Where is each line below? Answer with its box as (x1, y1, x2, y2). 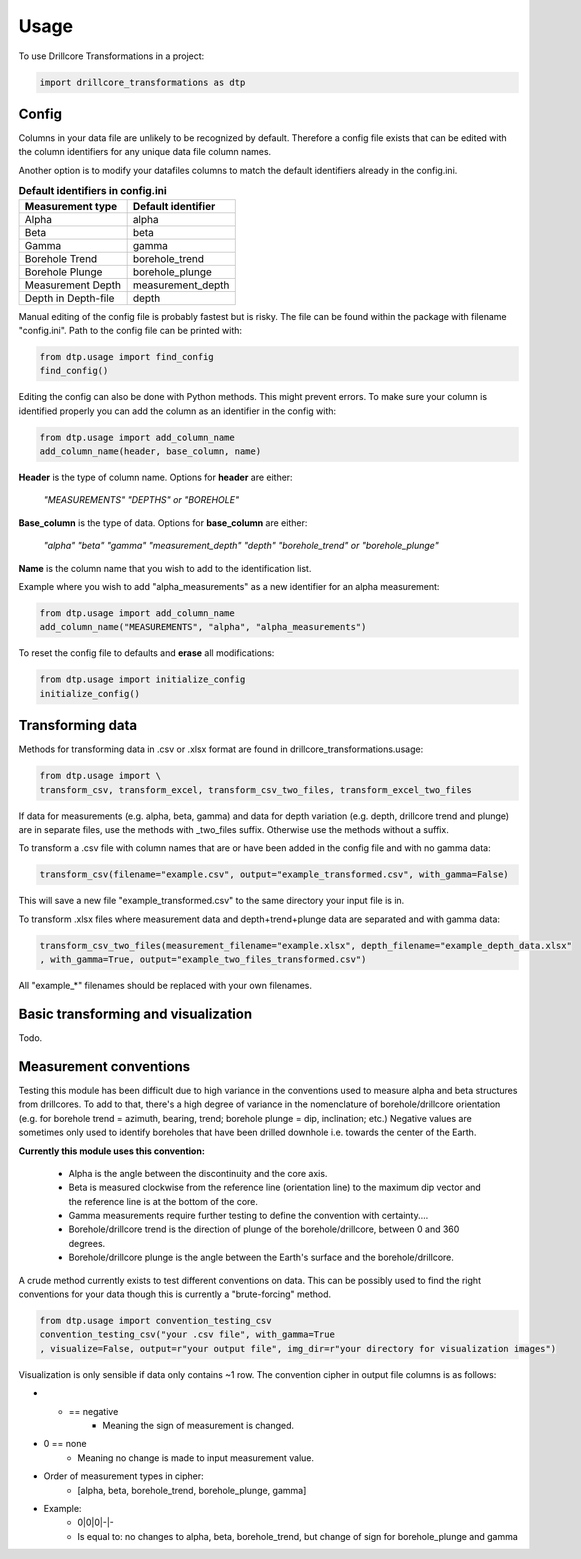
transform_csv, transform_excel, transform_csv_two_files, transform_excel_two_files (39, 784, 472, 795)
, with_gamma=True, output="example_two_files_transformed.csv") (39, 954, 367, 965)
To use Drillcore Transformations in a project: (18, 50, 205, 62)
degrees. (68, 1237, 106, 1249)
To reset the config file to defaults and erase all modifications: (18, 647, 275, 659)
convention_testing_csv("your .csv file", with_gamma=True (39, 1329, 335, 1340)
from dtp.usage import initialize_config (39, 674, 246, 685)
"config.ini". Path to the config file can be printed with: (18, 324, 243, 336)
